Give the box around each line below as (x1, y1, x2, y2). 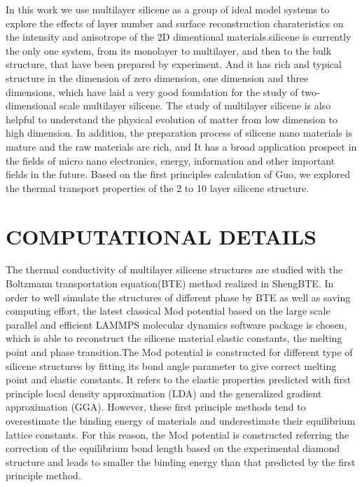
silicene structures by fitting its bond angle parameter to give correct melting (6, 358, 337, 373)
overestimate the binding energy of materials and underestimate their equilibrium (6, 413, 356, 427)
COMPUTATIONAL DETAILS (6, 221, 316, 250)
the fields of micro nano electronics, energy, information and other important (6, 153, 335, 167)
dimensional (6, 98, 57, 113)
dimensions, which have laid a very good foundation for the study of (6, 84, 298, 99)
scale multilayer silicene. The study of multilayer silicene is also (60, 98, 331, 113)
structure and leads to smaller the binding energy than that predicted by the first (6, 454, 356, 469)
